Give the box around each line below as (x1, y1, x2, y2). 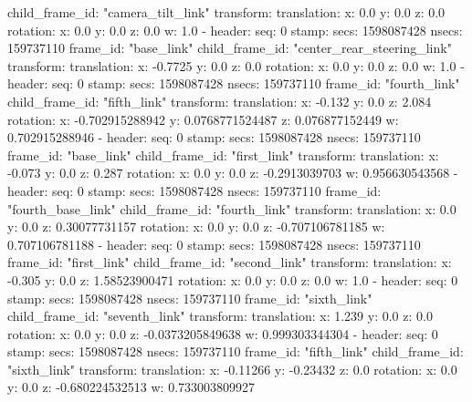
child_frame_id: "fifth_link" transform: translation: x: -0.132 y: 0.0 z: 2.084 (7, 91, 432, 110)
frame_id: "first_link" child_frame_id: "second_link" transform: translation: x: (7, 253, 452, 272)
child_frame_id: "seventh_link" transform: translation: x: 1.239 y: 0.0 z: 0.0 (7, 306, 433, 325)
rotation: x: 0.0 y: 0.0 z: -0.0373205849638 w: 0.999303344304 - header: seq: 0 (7, 324, 438, 343)
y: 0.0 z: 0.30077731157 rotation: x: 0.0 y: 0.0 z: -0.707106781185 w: (7, 217, 385, 236)
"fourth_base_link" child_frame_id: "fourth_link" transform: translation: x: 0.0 (7, 199, 456, 218)
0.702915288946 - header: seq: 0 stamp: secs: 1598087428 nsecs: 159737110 (7, 128, 421, 147)
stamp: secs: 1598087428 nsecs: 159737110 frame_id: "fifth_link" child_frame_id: (7, 342, 464, 361)
